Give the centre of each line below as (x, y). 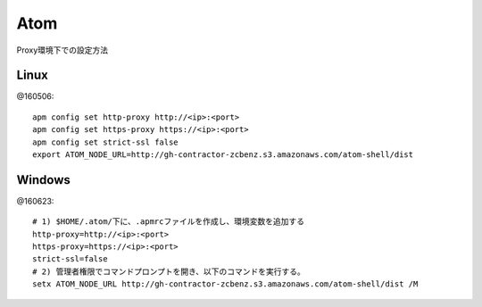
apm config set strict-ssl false (105, 142)
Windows (43, 180)
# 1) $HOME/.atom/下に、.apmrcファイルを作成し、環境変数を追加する (169, 222)
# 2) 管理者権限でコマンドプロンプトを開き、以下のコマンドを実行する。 (169, 271)
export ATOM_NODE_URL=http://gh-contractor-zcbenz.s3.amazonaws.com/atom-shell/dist (223, 155)
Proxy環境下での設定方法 (62, 50)
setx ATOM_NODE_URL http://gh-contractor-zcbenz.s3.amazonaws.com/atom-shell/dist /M (225, 284)
